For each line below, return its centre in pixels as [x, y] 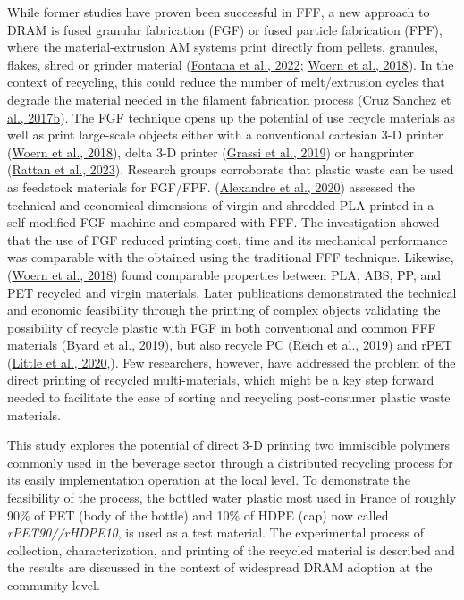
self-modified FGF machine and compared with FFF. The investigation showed [224, 222]
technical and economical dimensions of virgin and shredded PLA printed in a [221, 204]
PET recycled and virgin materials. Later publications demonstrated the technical [232, 292]
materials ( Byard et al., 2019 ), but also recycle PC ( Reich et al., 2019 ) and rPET [230, 345]
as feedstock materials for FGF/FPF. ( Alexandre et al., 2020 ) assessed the [211, 186]
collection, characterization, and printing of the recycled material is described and [231, 549]
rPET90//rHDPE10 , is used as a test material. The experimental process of [216, 532]
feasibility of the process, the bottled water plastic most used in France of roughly [232, 498]
